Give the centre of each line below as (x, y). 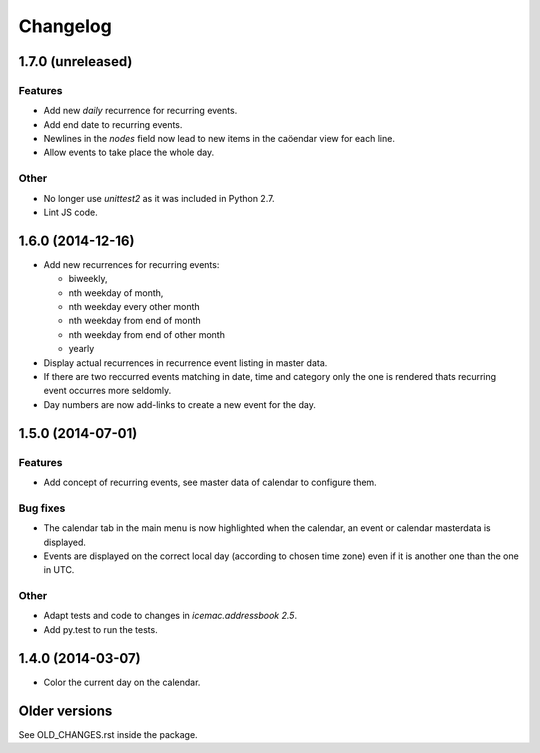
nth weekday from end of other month (146, 334)
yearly (81, 349)
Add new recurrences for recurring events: (131, 264)
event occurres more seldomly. (107, 391)
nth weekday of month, (116, 292)
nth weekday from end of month (135, 321)
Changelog (65, 26)
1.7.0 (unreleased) (75, 61)
